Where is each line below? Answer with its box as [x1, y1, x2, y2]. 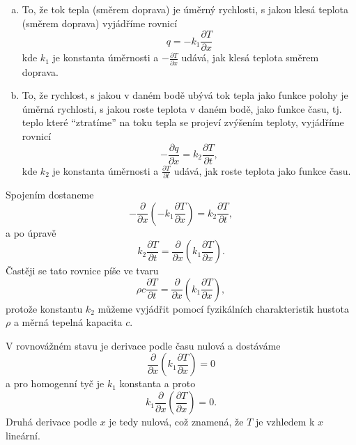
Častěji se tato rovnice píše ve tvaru [6, 263, 159, 278]
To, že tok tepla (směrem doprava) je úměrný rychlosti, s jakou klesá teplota [22, 2, 349, 16]
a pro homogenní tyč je [6, 376, 105, 391]
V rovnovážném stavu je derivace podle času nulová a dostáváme [6, 338, 281, 352]
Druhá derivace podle [6, 414, 97, 429]
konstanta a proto [119, 376, 196, 391]
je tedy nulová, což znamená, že [109, 414, 244, 429]
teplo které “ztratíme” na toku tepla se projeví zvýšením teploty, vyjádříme [22, 115, 344, 130]
